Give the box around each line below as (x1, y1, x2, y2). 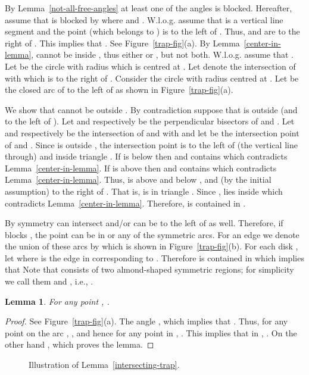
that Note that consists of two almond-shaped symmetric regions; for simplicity (5, 263, 294, 276)
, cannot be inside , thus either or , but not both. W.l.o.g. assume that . (31, 48, 294, 61)
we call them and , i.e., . (5, 275, 93, 287)
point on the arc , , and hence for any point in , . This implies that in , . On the (5, 326, 297, 339)
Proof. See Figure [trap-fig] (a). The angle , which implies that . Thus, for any (5, 315, 288, 327)
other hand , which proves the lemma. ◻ (5, 338, 154, 351)
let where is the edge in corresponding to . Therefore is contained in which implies (5, 251, 304, 264)
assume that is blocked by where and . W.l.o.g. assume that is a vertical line (5, 13, 283, 26)
